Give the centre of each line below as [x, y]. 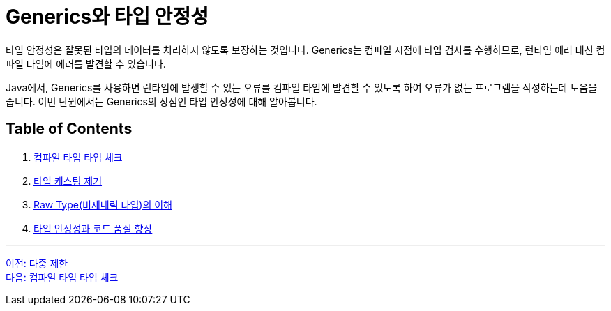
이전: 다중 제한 [37, 263]
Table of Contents [69, 129]
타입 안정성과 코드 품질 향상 [93, 228]
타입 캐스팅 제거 [68, 181]
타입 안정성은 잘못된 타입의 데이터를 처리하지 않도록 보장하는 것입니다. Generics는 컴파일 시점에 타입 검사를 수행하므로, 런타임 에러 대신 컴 [305, 50]
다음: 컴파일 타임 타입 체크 [62, 277]
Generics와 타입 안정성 [107, 17]
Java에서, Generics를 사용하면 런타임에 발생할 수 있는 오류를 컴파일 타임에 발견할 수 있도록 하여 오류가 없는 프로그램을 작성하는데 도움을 [302, 87]
